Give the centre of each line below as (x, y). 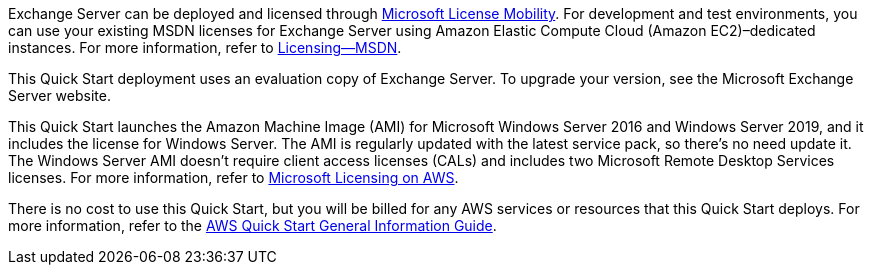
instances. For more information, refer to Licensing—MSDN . (205, 47)
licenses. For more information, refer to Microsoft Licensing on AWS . (233, 177)
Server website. (59, 95)
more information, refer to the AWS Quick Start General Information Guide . (252, 225)
